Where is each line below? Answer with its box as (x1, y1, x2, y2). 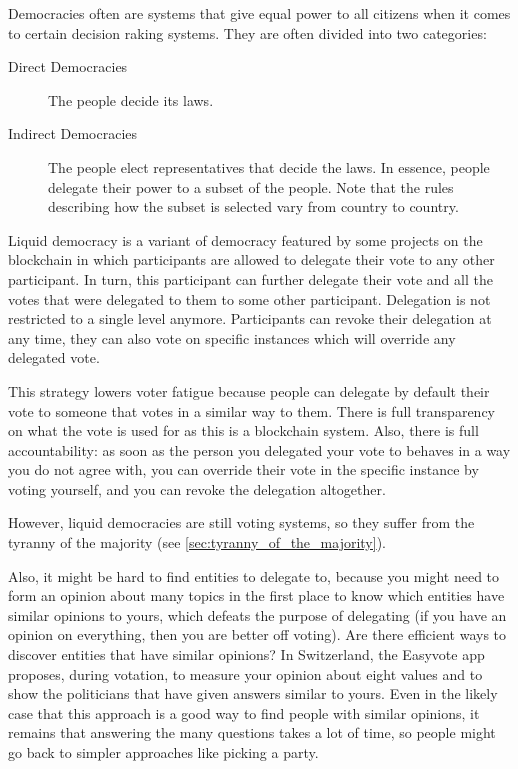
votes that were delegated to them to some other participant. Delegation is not (8, 288, 491, 309)
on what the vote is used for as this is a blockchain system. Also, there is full (8, 420, 479, 441)
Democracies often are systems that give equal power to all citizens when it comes (8, 3, 511, 23)
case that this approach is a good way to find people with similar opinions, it (8, 702, 480, 723)
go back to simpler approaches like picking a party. (8, 742, 319, 762)
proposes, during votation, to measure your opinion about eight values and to (8, 663, 483, 684)
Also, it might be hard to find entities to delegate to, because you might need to (8, 565, 500, 586)
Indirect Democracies (8, 123, 138, 144)
